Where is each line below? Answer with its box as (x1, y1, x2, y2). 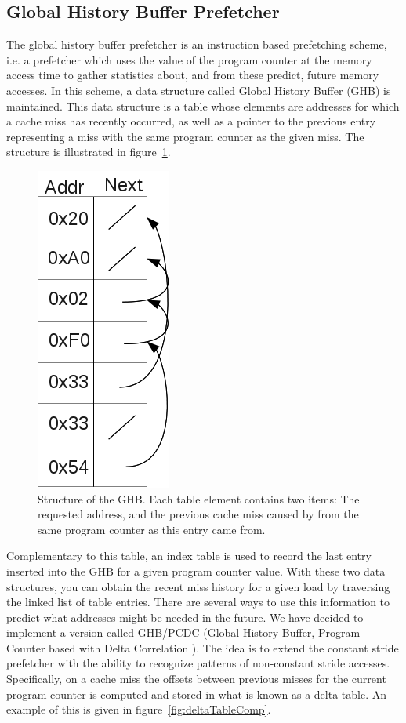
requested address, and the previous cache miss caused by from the (38, 506, 359, 522)
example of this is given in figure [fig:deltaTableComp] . (6, 701, 271, 718)
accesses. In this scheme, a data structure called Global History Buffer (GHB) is (6, 82, 391, 98)
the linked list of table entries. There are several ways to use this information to (6, 594, 390, 610)
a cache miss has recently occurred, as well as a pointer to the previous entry (6, 113, 376, 129)
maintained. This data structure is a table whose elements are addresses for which (6, 97, 400, 114)
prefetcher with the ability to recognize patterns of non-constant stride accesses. (6, 655, 390, 671)
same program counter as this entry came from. (38, 521, 266, 537)
